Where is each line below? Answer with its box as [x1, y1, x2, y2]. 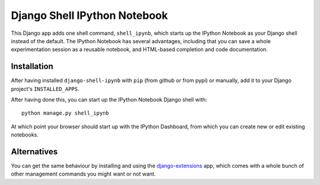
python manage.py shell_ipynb [21, 110, 110, 116]
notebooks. [11, 131, 39, 138]
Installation [11, 61, 53, 72]
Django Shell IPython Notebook [11, 9, 168, 22]
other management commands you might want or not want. [11, 170, 156, 177]
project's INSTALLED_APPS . [11, 85, 79, 92]
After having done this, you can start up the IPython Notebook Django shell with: [11, 96, 207, 103]
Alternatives [11, 147, 58, 157]
